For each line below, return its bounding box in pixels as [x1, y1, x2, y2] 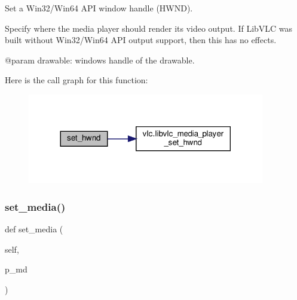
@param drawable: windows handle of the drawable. [5, 53, 195, 66]
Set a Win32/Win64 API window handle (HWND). [5, 2, 193, 14]
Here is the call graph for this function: [5, 74, 148, 86]
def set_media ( [5, 223, 63, 235]
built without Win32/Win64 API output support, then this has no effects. [5, 34, 277, 46]
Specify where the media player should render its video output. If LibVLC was [5, 22, 293, 34]
